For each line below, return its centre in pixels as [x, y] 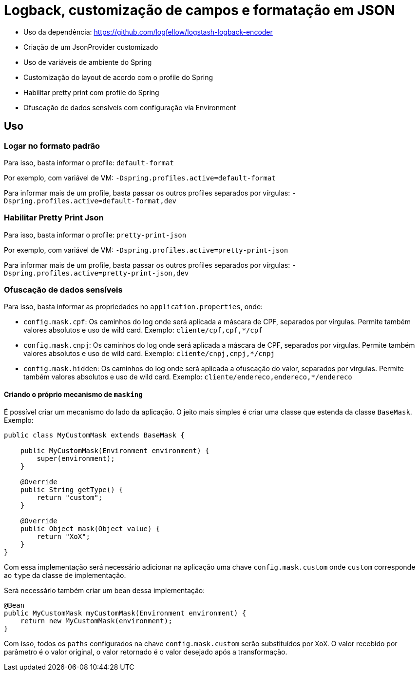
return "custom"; [70, 497]
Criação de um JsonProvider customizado [91, 47]
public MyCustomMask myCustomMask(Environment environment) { [125, 613]
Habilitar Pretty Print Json [54, 218]
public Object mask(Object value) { [90, 528]
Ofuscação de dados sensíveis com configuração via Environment [130, 107]
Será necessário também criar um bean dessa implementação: [105, 590]
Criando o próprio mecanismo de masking [73, 395]
